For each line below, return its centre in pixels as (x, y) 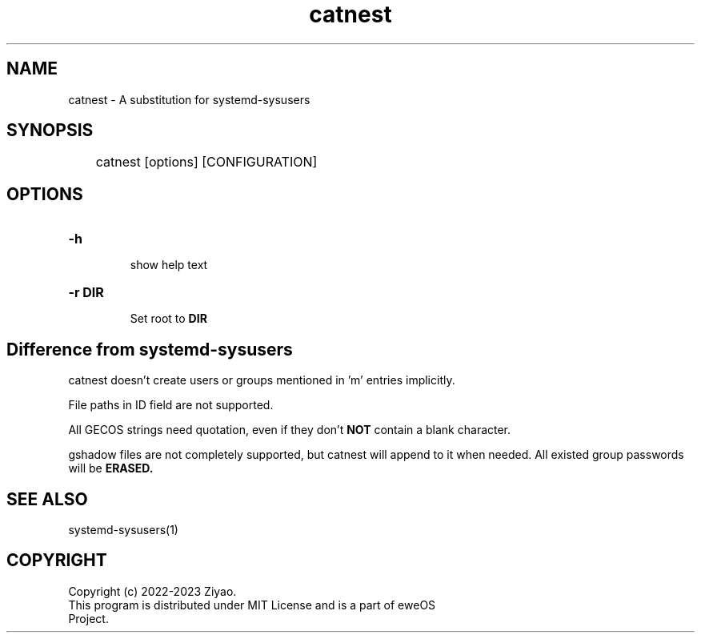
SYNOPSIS (50, 131)
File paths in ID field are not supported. (171, 405)
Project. (88, 618)
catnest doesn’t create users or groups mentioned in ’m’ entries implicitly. (262, 380)
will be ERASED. (111, 468)
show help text (169, 265)
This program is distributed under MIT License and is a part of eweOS (252, 605)
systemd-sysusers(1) (123, 529)
